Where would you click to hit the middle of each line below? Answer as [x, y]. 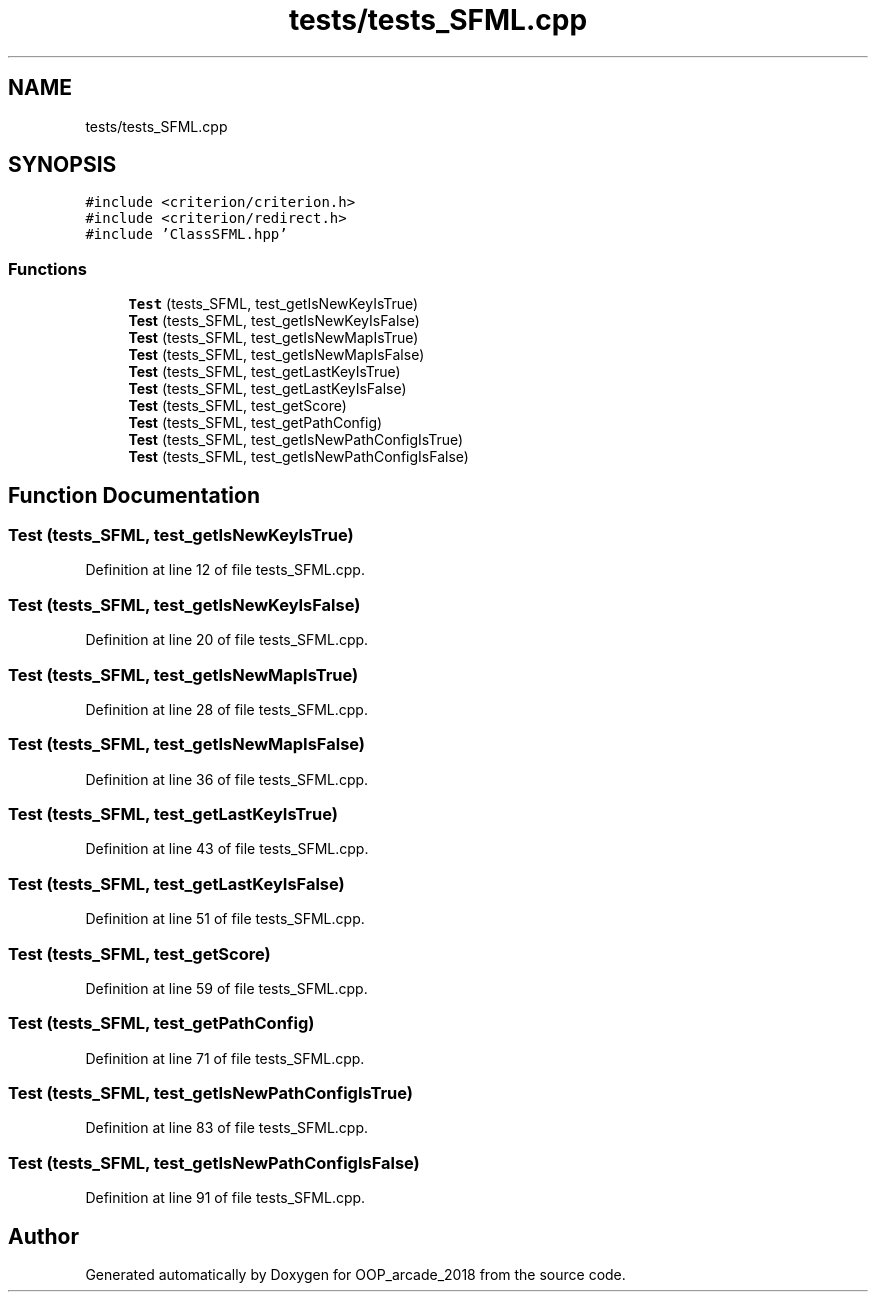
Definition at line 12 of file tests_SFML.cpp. [225, 570]
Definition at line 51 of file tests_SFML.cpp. [225, 919]
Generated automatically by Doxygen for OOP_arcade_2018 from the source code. [355, 1274]
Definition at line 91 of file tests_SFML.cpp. [225, 1198]
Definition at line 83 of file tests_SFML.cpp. [227, 1128]
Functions [47, 268]
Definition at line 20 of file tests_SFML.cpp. [227, 640]
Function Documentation [134, 495]
